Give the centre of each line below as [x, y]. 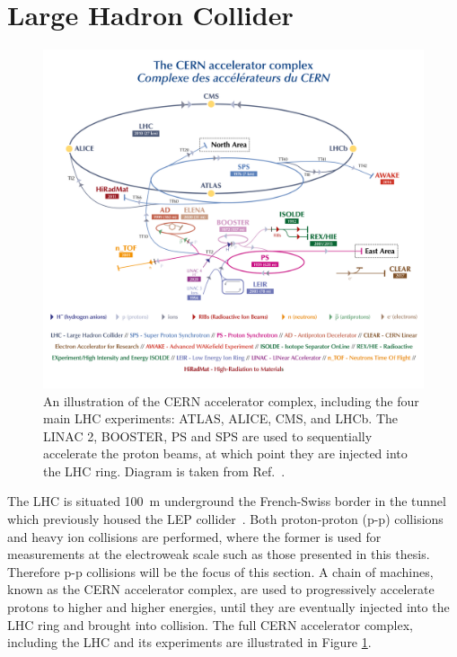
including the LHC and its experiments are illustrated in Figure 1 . [189, 642]
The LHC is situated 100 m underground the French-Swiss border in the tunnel [227, 501]
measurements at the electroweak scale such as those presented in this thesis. [219, 554]
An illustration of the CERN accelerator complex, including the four [231, 400]
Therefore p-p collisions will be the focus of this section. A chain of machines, [220, 571]
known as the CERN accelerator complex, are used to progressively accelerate [221, 589]
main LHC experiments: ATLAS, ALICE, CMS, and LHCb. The [221, 418]
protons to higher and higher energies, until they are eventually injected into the [228, 607]
